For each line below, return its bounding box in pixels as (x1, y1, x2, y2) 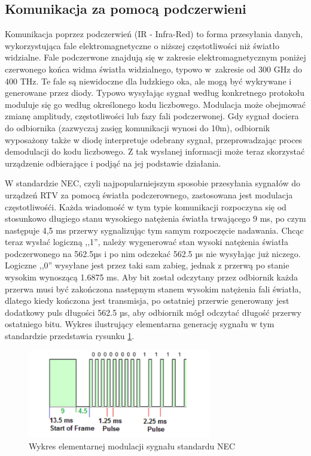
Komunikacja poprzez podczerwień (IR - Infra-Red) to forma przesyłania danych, (5, 28, 303, 40)
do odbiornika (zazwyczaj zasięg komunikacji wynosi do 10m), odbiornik (5, 121, 270, 134)
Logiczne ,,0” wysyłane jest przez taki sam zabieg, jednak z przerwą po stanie (5, 259, 289, 271)
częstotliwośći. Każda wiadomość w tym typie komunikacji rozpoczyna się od (5, 200, 286, 213)
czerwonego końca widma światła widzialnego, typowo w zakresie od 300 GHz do (5, 62, 302, 75)
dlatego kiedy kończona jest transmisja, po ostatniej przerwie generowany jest (5, 294, 289, 307)
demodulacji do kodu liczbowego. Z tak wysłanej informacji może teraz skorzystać (5, 145, 305, 158)
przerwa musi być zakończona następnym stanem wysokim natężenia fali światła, (5, 282, 301, 295)
